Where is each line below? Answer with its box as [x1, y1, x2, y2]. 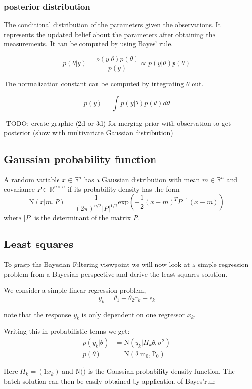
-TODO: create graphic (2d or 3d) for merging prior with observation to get [4, 118, 231, 128]
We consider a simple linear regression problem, [4, 285, 146, 295]
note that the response [4, 309, 71, 319]
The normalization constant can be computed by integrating [4, 79, 184, 89]
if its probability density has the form [67, 184, 180, 194]
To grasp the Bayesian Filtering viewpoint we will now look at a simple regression [4, 259, 249, 269]
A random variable [4, 174, 60, 184]
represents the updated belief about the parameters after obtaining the [4, 29, 215, 39]
